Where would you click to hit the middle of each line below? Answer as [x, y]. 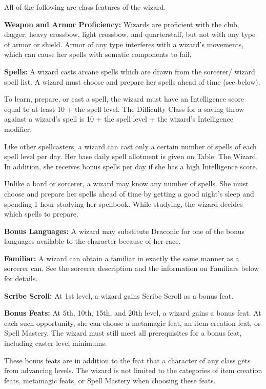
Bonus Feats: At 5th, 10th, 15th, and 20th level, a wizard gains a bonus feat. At [133, 313]
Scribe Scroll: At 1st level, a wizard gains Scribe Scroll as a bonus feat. [119, 295]
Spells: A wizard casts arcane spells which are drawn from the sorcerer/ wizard [130, 71]
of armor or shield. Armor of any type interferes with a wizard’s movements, [124, 44]
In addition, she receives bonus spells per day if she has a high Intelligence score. [131, 166]
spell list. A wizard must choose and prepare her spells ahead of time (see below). [132, 81]
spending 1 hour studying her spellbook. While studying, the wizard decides [124, 203]
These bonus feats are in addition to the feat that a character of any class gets [127, 360]
